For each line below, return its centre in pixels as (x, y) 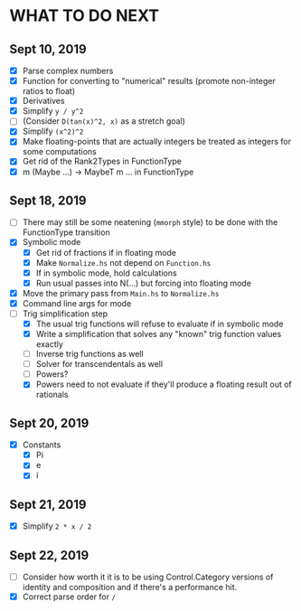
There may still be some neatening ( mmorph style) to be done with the (150, 222)
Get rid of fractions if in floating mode (106, 252)
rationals (52, 395)
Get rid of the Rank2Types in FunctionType (102, 161)
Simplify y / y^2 (53, 111)
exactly (49, 344)
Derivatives (43, 101)
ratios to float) (49, 91)
